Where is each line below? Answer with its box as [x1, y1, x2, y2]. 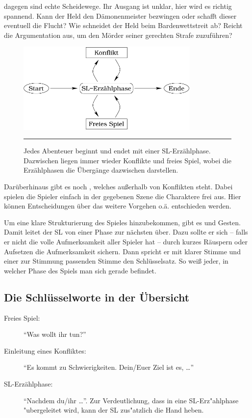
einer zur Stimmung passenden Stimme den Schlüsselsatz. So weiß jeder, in [4, 256, 228, 266]
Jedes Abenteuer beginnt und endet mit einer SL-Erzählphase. [24, 146, 211, 156]
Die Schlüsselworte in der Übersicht [4, 289, 190, 304]
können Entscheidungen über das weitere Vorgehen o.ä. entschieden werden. [4, 201, 231, 211]
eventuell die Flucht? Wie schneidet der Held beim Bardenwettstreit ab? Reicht [4, 20, 243, 30]
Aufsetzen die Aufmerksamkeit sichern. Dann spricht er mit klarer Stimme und [4, 246, 241, 256]
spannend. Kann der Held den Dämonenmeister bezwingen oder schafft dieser [4, 10, 237, 21]
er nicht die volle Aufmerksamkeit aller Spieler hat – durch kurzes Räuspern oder [4, 237, 248, 247]
